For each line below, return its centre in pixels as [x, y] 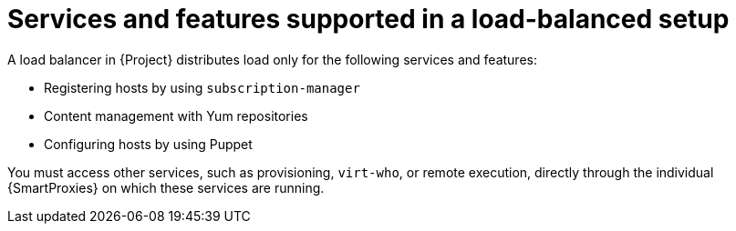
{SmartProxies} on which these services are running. [166, 187]
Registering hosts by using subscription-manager [202, 87]
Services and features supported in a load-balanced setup [368, 19]
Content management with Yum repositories [176, 115]
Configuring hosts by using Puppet [148, 144]
